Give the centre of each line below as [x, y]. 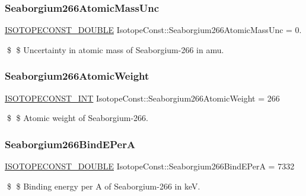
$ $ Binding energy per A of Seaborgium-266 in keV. [103, 186]
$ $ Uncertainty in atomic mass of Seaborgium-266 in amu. [115, 49]
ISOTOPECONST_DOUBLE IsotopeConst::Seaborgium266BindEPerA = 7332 [150, 166]
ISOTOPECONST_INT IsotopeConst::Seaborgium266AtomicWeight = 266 [142, 98]
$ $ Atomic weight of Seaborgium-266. [77, 118]
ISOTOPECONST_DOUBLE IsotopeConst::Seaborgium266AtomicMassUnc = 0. [153, 30]
